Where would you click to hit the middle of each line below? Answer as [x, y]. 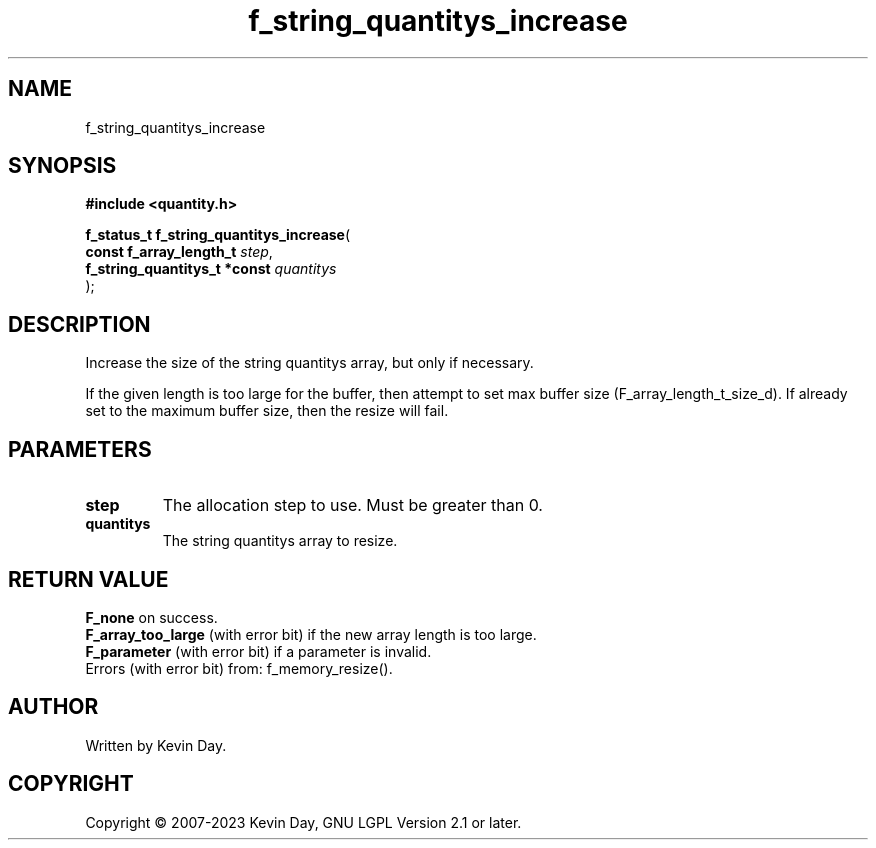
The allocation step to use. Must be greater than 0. [352, 505]
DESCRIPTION [79, 324]
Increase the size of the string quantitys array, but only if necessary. [309, 363]
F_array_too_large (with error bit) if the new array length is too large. [311, 634]
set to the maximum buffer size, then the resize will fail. [267, 411]
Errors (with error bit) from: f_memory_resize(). [239, 668]
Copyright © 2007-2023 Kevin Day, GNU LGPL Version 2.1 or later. [303, 822]
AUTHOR [53, 707]
